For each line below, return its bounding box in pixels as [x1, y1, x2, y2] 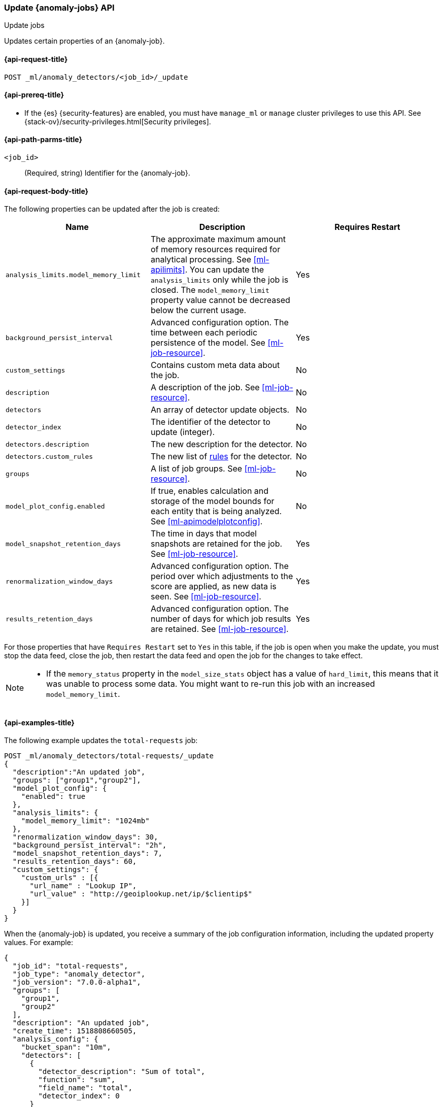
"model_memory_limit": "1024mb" [21, 817, 150, 825]
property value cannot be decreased [150, 295, 290, 306]
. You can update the [185, 264, 264, 275]
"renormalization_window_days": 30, [12, 833, 158, 842]
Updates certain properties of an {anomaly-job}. [4, 37, 165, 46]
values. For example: [4, 938, 73, 947]
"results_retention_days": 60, [12, 857, 137, 866]
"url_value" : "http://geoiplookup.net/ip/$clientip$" [29, 890, 252, 898]
